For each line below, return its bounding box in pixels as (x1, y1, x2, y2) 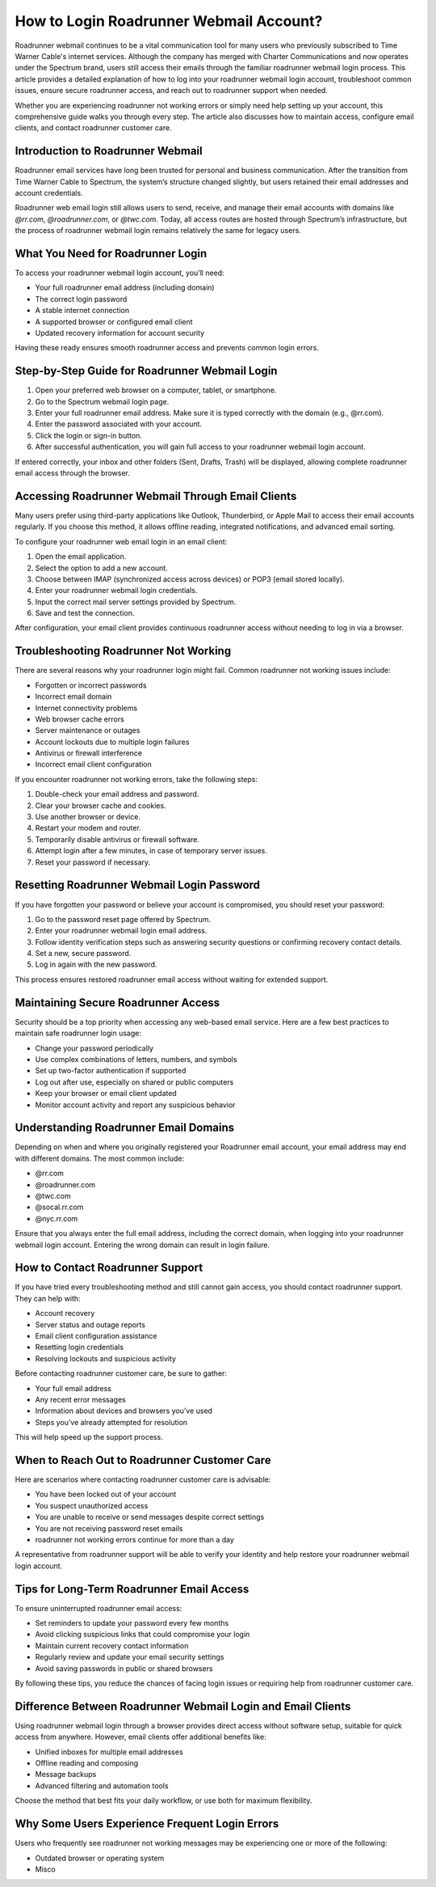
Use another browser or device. (35, 812, 141, 822)
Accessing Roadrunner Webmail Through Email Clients (15, 489, 297, 503)
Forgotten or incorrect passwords (35, 680, 147, 690)
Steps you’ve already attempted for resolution (35, 1417, 188, 1427)
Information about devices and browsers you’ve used (35, 1406, 213, 1415)
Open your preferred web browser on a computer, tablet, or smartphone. (35, 385, 277, 396)
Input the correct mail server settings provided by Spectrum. (35, 597, 237, 607)
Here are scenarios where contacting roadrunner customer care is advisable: (15, 1474, 271, 1484)
